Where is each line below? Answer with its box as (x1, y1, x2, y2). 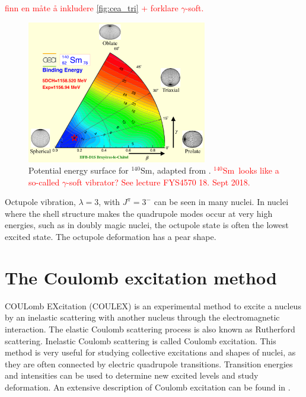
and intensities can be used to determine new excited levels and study (5, 369, 259, 382)
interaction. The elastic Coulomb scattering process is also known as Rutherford (5, 322, 295, 335)
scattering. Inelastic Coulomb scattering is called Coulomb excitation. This (5, 334, 276, 347)
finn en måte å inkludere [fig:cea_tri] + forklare (5, 2, 179, 14)
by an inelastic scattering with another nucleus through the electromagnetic (5, 311, 280, 324)
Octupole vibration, (5, 196, 76, 208)
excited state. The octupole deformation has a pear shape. (5, 230, 216, 243)
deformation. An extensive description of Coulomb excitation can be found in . (5, 380, 291, 393)
